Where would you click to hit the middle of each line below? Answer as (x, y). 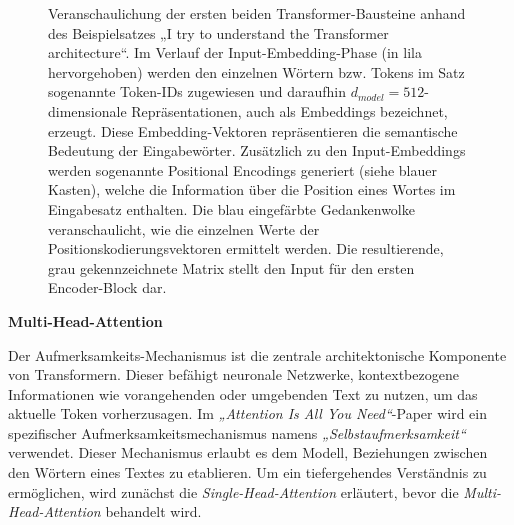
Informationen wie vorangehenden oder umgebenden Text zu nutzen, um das (243, 393)
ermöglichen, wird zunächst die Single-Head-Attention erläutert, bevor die (233, 491)
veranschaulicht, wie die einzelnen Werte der (184, 228)
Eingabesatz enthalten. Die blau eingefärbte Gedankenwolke (231, 208)
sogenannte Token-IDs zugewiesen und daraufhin (197, 91)
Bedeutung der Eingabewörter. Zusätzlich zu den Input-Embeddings (257, 150)
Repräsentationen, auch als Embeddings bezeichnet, (289, 110)
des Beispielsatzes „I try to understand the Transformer (218, 32)
